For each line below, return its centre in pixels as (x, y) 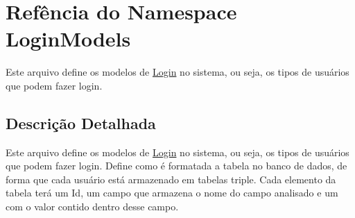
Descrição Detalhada (81, 123)
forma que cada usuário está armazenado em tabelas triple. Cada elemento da (171, 179)
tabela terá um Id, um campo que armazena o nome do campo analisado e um (172, 193)
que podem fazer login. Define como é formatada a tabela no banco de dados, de (176, 166)
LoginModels (68, 39)
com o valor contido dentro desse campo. (92, 207)
